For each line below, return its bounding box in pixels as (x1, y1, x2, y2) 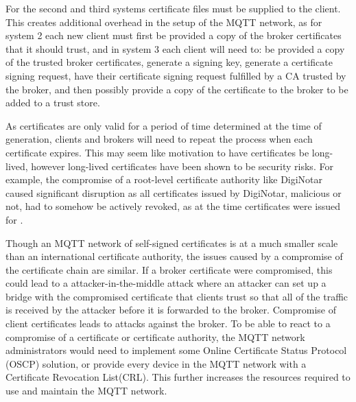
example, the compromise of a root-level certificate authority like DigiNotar (5, 172, 323, 187)
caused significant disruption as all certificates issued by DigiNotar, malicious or (5, 185, 342, 200)
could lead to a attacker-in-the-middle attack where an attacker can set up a (5, 276, 327, 290)
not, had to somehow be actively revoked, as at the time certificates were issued (5, 199, 341, 213)
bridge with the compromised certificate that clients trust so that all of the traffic (5, 289, 348, 303)
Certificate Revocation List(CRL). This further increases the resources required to (5, 370, 351, 384)
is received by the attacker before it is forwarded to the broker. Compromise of (5, 303, 336, 317)
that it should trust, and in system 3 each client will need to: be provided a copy (5, 41, 345, 56)
